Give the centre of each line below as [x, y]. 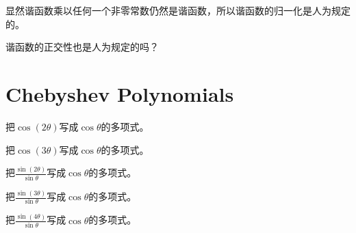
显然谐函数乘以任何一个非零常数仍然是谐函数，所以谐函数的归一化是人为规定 [178, 10]
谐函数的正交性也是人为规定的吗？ [82, 47]
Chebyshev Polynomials [120, 93]
